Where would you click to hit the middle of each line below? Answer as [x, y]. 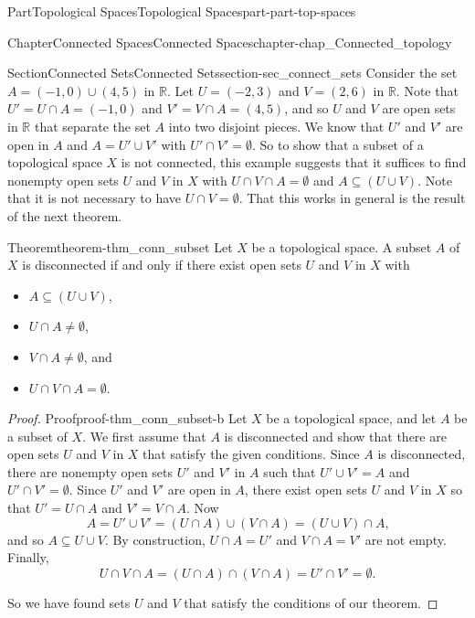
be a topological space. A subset [342, 246]
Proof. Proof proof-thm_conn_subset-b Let [127, 418]
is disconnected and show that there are [335, 436]
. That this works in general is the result [352, 198]
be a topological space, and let [351, 418]
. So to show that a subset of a [338, 144]
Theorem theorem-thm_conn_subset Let [120, 246]
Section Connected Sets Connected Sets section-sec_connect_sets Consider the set [232, 73]
